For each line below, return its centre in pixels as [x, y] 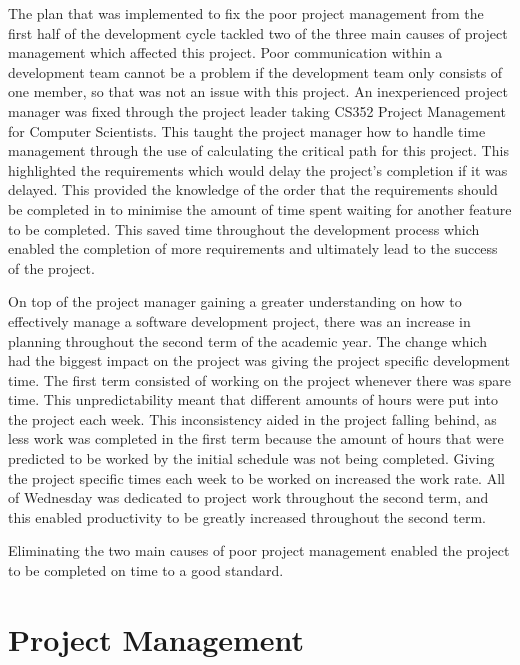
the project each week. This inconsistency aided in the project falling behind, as [252, 418]
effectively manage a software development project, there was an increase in [239, 320]
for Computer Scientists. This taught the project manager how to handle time [247, 130]
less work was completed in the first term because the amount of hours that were [256, 438]
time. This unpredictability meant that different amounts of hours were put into [253, 399]
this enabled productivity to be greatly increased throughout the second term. [247, 516]
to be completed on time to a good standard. [146, 570]
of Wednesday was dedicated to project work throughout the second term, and [248, 497]
